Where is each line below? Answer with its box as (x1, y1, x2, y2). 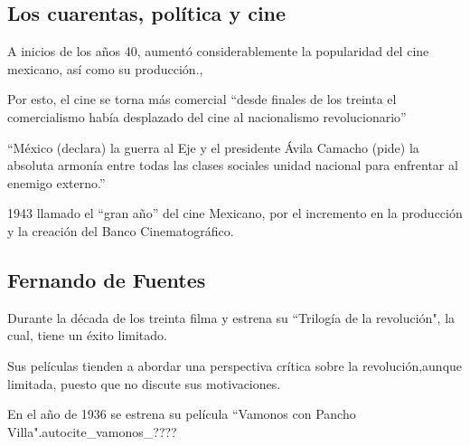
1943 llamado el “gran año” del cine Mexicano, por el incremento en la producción (7, 204, 463, 223)
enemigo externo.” (7, 173, 106, 192)
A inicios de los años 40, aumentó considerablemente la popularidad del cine (7, 42, 429, 61)
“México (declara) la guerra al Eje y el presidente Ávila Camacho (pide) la (7, 138, 419, 157)
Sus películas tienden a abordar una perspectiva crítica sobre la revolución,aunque (7, 356, 463, 375)
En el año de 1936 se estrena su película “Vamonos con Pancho (7, 404, 356, 423)
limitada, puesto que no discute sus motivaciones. (7, 374, 281, 393)
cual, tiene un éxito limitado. (7, 326, 167, 345)
